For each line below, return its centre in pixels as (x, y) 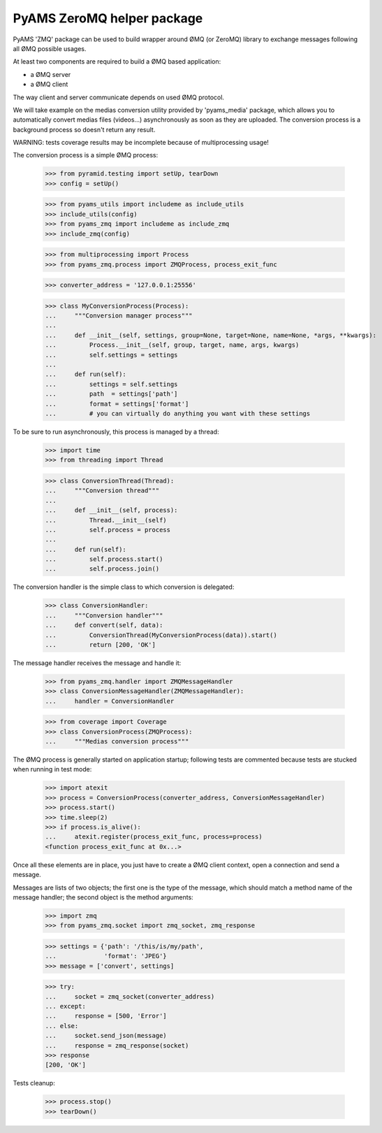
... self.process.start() (104, 559)
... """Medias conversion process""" (117, 742)
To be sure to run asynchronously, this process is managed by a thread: (116, 432)
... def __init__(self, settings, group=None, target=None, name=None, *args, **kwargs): (211, 335)
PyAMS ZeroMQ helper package (108, 18)
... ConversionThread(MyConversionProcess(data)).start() (161, 635)
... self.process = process (108, 529)
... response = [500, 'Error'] (106, 1016)
